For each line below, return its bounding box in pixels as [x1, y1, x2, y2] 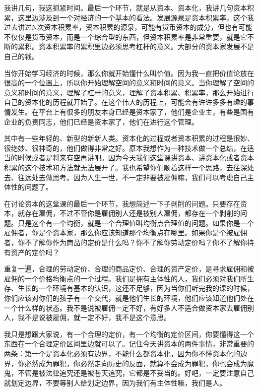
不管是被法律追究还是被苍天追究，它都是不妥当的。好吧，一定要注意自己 [17, 368, 254, 378]
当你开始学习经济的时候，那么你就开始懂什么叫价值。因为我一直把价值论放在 [4, 67, 254, 78]
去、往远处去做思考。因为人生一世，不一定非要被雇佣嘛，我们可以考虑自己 [4, 172, 247, 182]
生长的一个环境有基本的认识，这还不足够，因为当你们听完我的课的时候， [17, 283, 254, 293]
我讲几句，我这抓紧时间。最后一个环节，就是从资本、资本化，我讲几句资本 [4, 2, 247, 12]
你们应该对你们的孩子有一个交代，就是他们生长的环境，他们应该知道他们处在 [4, 293, 254, 303]
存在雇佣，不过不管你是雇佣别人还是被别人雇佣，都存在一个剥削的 [24, 208, 240, 218]
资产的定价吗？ [10, 247, 60, 257]
